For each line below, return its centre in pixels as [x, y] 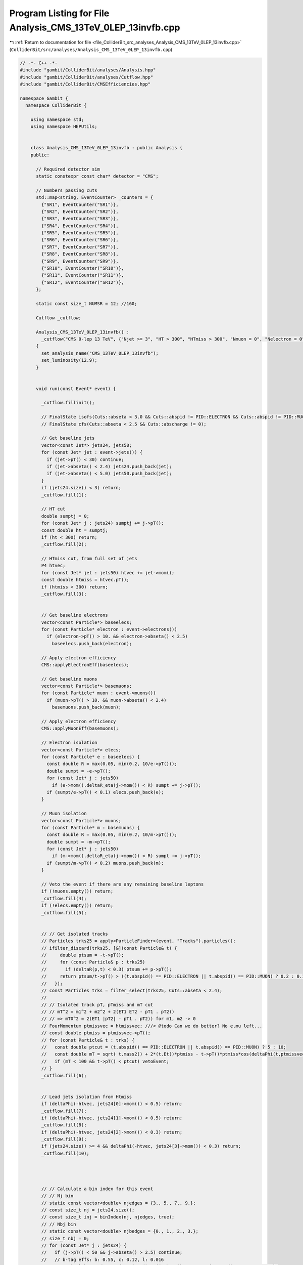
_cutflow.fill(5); [64, 913]
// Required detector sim [68, 169]
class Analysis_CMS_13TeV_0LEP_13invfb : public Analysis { [107, 148]
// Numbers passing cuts [67, 190]
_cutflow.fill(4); [64, 898]
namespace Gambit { [44, 98]
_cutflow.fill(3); [64, 594]
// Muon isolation [64, 814]
